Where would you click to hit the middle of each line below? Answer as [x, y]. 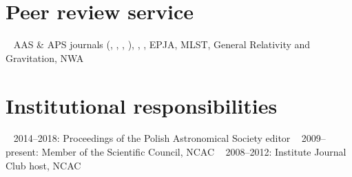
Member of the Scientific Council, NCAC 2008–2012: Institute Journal [194, 152]
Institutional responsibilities [142, 105]
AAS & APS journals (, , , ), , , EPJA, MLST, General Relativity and [162, 44]
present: [22, 152]
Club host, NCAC [43, 165]
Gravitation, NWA [45, 58]
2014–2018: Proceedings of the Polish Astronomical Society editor [152, 138]
